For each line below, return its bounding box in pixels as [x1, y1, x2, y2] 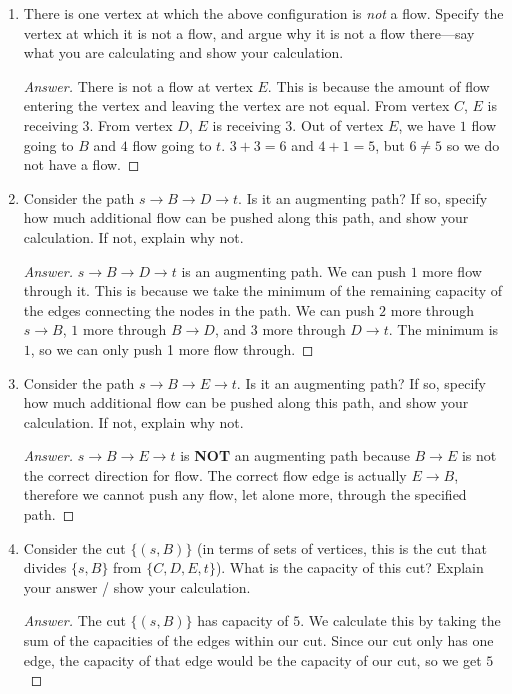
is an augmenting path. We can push [181, 260, 407, 281]
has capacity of [197, 610, 289, 631]
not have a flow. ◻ [23, 154, 140, 175]
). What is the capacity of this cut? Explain [215, 557, 484, 578]
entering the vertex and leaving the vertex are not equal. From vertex [23, 95, 450, 116]
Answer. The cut [23, 610, 126, 631]
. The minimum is [388, 319, 499, 340]
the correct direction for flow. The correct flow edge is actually [23, 464, 407, 485]
